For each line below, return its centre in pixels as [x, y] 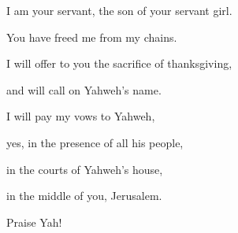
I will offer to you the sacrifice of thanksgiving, [119, 63]
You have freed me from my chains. [92, 37]
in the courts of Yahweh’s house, [85, 169]
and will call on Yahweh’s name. [84, 89]
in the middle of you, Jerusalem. [84, 196]
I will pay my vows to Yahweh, [81, 116]
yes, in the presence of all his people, [95, 142]
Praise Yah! [34, 222]
